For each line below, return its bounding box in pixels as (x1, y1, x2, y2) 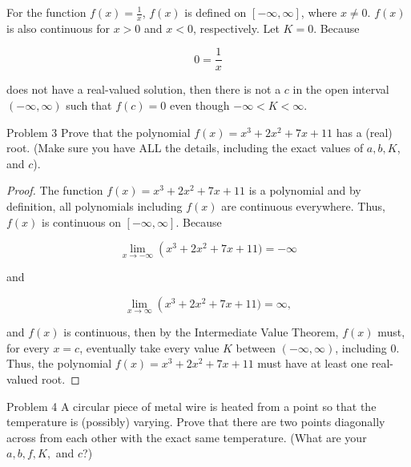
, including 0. (335, 339, 400, 356)
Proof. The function (6, 182, 103, 199)
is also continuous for (6, 19, 110, 36)
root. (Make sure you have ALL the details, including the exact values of (6, 139, 364, 156)
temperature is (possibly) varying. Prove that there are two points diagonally (6, 413, 385, 430)
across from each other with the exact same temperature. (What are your (6, 429, 367, 445)
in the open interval (292, 81, 389, 98)
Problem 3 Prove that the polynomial (6, 123, 191, 140)
